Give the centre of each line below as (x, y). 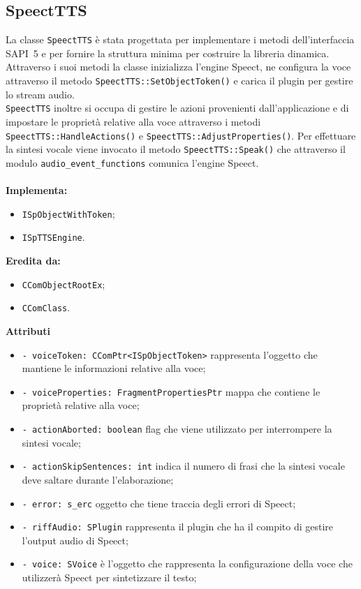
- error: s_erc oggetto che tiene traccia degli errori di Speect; (159, 503)
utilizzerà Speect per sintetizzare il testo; (109, 577)
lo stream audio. (40, 94)
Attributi (28, 330)
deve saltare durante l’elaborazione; (98, 479)
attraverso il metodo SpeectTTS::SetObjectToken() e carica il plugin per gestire (179, 81)
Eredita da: (33, 261)
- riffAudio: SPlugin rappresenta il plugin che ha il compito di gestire (178, 527)
